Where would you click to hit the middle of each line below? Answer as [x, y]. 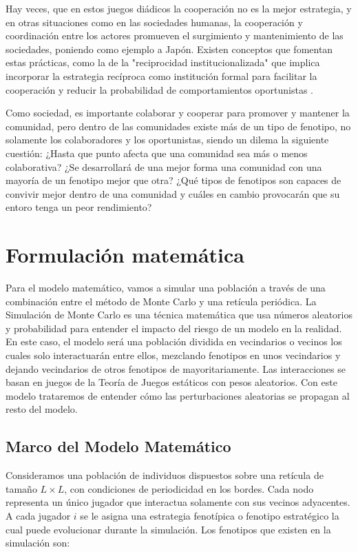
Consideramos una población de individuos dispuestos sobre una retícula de [165, 475]
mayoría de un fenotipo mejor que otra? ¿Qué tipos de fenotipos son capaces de [173, 180]
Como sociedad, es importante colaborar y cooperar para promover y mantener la [178, 113]
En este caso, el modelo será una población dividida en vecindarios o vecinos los [174, 341]
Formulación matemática [125, 255]
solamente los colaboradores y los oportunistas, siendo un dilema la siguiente [167, 140]
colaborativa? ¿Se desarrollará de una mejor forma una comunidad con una [164, 166]
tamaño [21, 488]
